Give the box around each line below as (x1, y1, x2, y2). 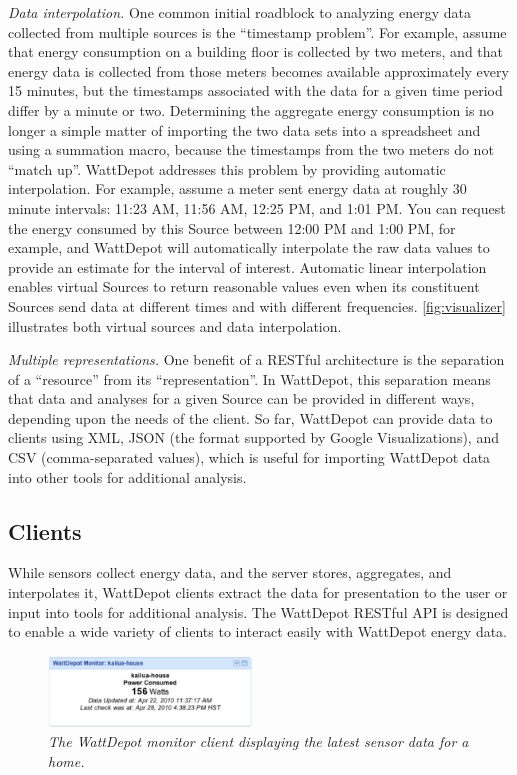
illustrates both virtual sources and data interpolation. (8, 315, 342, 336)
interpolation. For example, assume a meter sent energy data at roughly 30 (8, 178, 467, 199)
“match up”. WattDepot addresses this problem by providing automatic (8, 158, 446, 179)
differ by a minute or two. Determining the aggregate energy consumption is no (8, 99, 494, 120)
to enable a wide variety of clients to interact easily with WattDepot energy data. (8, 621, 507, 642)
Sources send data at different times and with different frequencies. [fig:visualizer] (8, 295, 506, 316)
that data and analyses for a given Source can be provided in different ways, (8, 388, 475, 409)
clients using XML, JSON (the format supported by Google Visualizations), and (8, 427, 499, 448)
